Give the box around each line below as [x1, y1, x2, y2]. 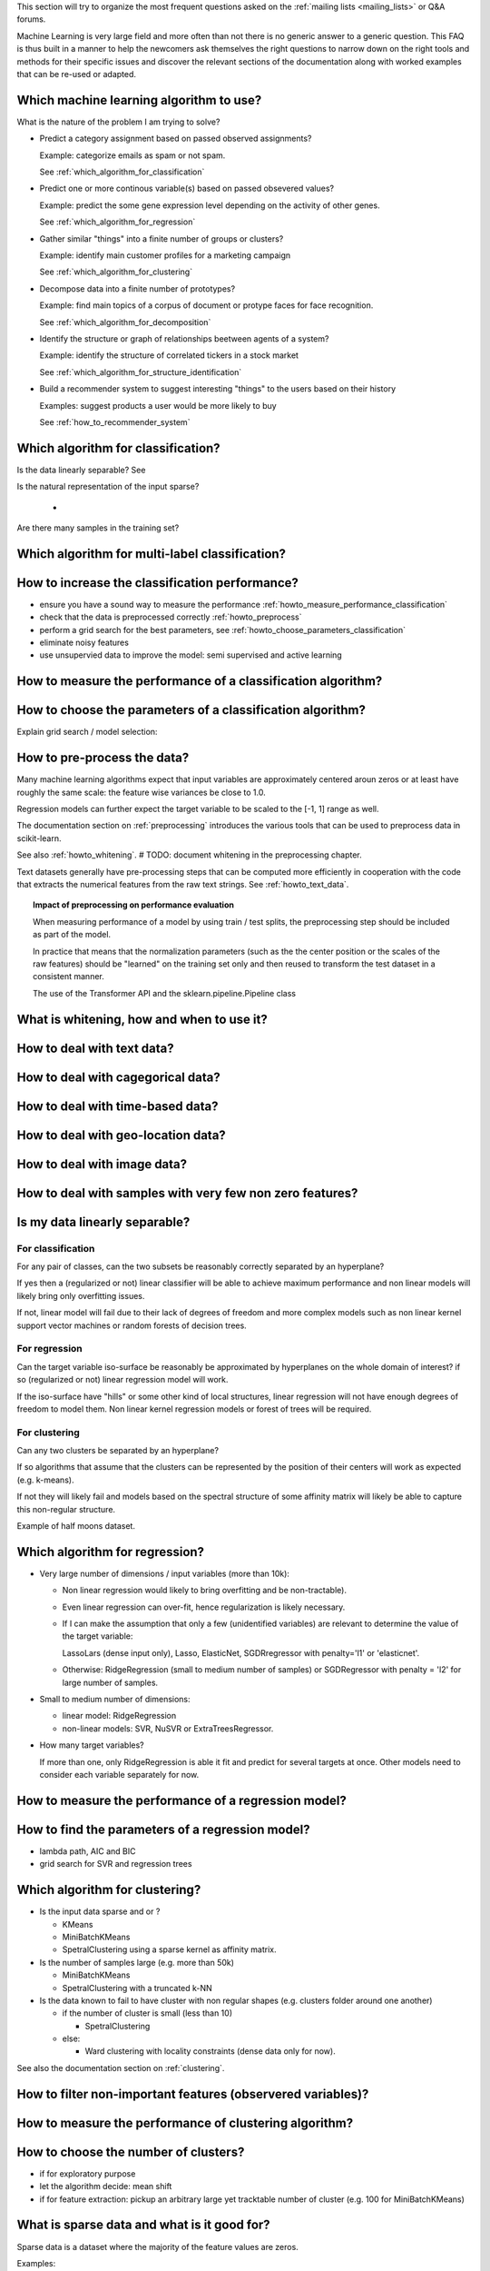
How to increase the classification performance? [16, 575, 299, 590]
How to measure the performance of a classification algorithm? [16, 673, 383, 689]
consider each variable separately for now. [39, 1769, 200, 1780]
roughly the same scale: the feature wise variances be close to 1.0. [16, 787, 267, 798]
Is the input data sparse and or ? [39, 1906, 161, 1917]
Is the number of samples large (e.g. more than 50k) [39, 1957, 235, 1968]
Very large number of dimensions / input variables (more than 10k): [39, 1568, 290, 1579]
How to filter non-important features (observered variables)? [16, 2086, 369, 2102]
